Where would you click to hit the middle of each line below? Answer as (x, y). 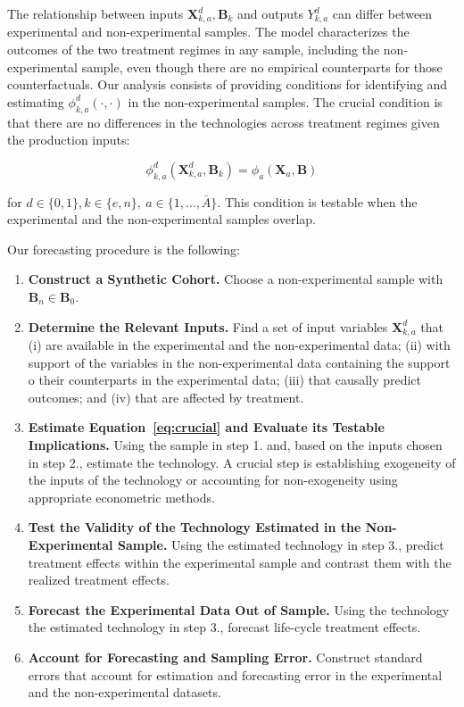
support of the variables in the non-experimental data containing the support (239, 362)
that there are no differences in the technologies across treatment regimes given (224, 122)
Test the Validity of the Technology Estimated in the (195, 527)
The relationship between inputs (95, 13)
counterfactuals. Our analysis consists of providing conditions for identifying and (228, 84)
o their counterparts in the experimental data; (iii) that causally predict (225, 380)
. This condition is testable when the (317, 201)
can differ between (382, 13)
